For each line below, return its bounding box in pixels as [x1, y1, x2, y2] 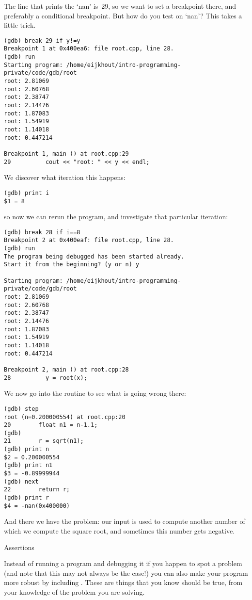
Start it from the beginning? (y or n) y [4, 261, 140, 268]
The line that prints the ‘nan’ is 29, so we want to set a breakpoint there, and [4, 1, 236, 11]
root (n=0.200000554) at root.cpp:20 [4, 413, 126, 421]
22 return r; [4, 486, 70, 493]
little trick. [4, 20, 36, 30]
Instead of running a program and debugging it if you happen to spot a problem [4, 558, 242, 568]
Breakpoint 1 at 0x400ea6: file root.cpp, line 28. [4, 45, 174, 52]
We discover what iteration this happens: [4, 172, 126, 182]
